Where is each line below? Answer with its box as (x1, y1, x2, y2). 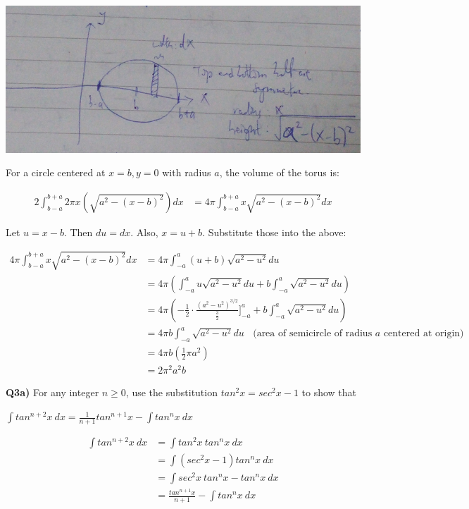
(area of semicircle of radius (253, 329, 373, 339)
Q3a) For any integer (6, 385, 99, 400)
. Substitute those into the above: (202, 224, 346, 239)
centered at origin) (383, 329, 464, 339)
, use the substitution (125, 385, 218, 400)
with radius (162, 165, 211, 180)
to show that (301, 385, 357, 400)
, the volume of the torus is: (219, 165, 339, 180)
